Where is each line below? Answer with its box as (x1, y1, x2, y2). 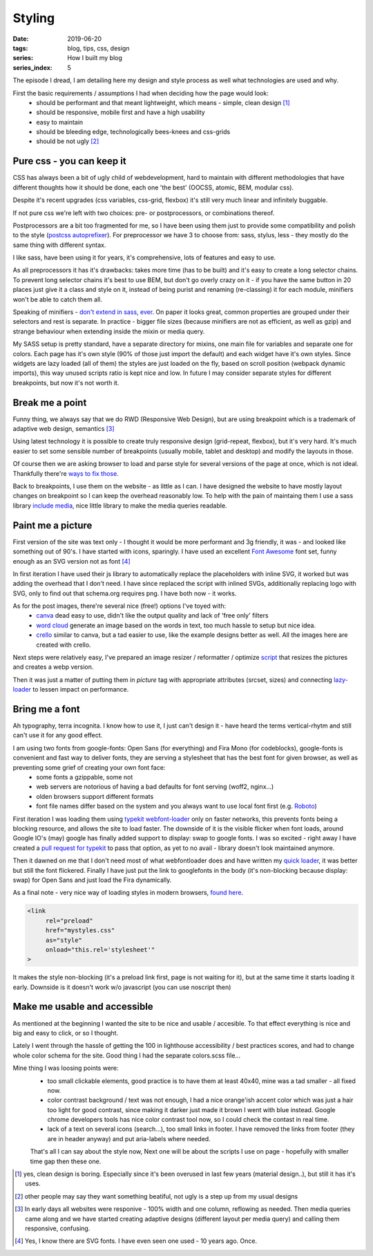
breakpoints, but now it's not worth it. (12, 378, 119, 387)
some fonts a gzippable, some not (36, 773, 133, 782)
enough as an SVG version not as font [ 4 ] (12, 557, 131, 565)
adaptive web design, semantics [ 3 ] (12, 425, 115, 433)
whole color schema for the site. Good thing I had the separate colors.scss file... (12, 1051, 241, 1060)
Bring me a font (12, 703, 80, 715)
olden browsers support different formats (36, 792, 154, 800)
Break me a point (12, 396, 87, 408)
